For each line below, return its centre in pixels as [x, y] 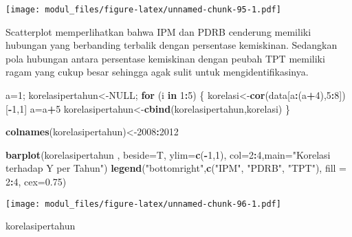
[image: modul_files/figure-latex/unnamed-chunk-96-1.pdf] [143, 204]
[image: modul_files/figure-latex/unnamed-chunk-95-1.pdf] [143, 10]
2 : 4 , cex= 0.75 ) [36, 181]
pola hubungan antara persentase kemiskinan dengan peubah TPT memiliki [165, 58]
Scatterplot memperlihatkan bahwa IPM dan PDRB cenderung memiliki [158, 31]
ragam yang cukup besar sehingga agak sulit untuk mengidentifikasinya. [157, 72]
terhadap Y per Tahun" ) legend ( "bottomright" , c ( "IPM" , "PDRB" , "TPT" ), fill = [176, 168]
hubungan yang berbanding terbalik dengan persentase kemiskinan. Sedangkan [172, 45]
